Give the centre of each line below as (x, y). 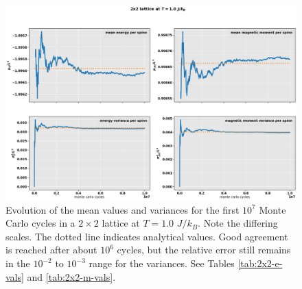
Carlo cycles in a (40, 223)
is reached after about (51, 250)
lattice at (121, 223)
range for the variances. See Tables (162, 263)
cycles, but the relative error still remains (204, 250)
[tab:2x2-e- (260, 263)
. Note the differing (238, 223)
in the (18, 263)
